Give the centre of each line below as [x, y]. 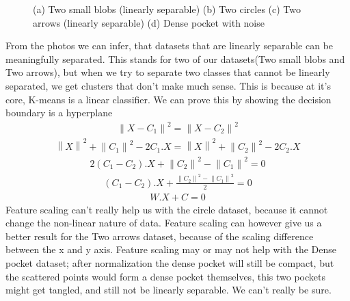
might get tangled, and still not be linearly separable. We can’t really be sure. [169, 290]
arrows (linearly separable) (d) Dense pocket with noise [149, 22]
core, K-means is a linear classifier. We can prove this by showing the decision [169, 99]
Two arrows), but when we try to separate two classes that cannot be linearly [168, 72]
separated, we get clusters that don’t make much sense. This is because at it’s [168, 85]
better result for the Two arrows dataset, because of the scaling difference [160, 236]
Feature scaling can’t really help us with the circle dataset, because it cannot [167, 209]
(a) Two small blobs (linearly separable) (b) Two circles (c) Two [167, 9]
